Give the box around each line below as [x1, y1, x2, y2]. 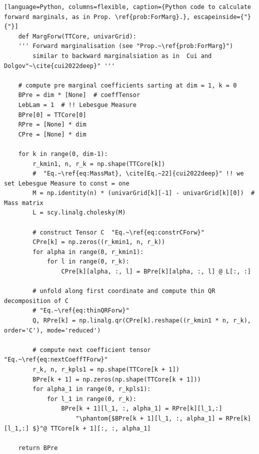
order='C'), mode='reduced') [4, 326, 101, 334]
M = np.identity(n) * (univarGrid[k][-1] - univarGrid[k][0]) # [32, 189, 255, 197]
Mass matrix [4, 199, 43, 206]
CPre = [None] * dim [18, 130, 86, 138]
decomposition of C [4, 297, 68, 304]
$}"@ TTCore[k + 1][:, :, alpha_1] [32, 424, 151, 432]
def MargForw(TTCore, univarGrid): [18, 32, 136, 40]
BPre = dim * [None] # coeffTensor [18, 91, 140, 99]
